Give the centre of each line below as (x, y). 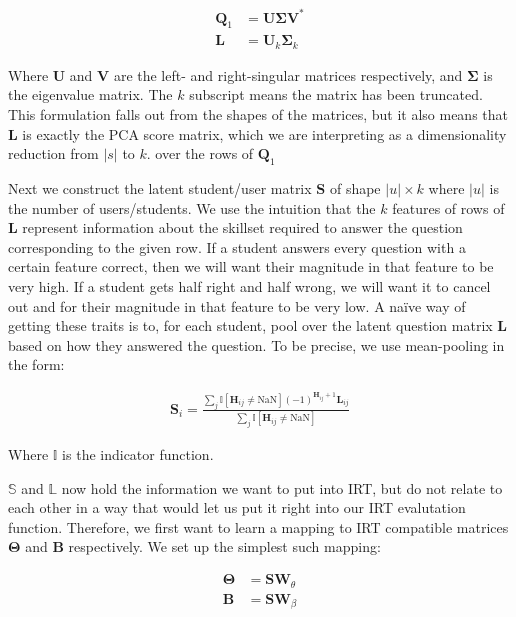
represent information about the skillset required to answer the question (242, 227)
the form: (36, 364)
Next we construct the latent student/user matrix (160, 187)
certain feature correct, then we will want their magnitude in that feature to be (251, 266)
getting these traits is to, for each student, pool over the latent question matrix (250, 325)
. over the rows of (200, 153)
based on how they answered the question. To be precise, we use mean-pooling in (256, 344)
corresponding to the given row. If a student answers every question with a (237, 246)
